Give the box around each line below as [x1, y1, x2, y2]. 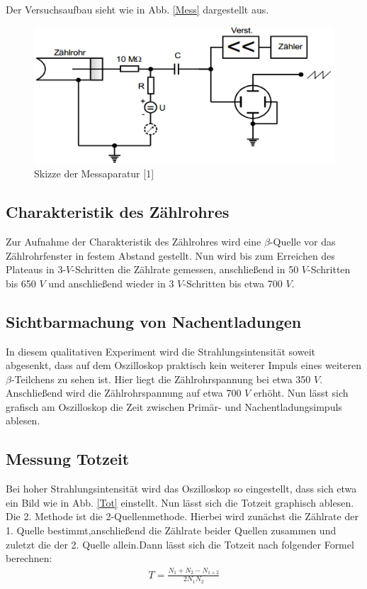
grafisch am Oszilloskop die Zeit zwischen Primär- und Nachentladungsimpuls [6, 399, 342, 414]
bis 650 [6, 275, 36, 290]
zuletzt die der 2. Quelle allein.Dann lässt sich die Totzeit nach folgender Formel [6, 536, 354, 551]
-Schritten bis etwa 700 [183, 275, 283, 290]
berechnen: [6, 551, 52, 566]
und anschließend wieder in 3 [48, 275, 174, 290]
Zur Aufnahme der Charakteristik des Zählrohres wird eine [6, 233, 261, 248]
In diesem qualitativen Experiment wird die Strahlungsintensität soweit [6, 343, 315, 358]
